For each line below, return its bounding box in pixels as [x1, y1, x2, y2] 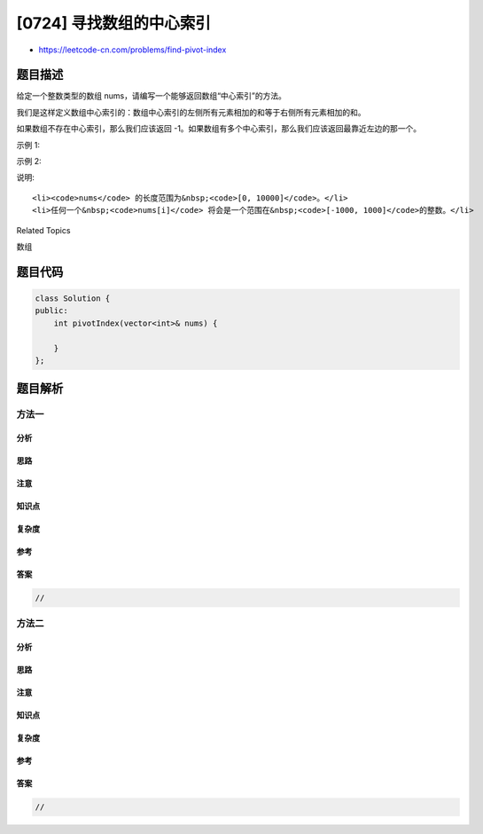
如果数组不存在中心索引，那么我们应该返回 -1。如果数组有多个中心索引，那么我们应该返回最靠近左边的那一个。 [16, 123, 422, 134]
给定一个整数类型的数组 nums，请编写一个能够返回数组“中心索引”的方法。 [16, 90, 287, 101]
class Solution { [35, 293, 111, 303]
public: [35, 306, 68, 316]
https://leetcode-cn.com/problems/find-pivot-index [38, 44, 227, 55]
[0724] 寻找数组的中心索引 [16, 13, 212, 33]
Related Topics [16, 224, 71, 235]
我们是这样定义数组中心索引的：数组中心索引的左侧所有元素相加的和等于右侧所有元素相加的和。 [16, 106, 366, 117]
